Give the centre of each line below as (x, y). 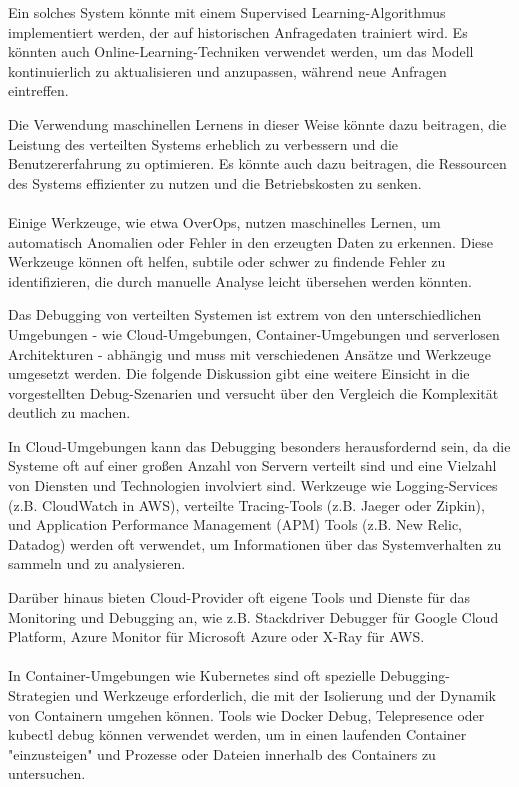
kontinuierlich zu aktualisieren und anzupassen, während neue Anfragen (227, 70)
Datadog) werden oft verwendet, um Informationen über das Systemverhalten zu (255, 543)
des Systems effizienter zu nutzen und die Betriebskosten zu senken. (215, 182)
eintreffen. (38, 90)
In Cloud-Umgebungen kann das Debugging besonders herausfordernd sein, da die (259, 445)
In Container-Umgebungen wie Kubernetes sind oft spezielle (192, 675)
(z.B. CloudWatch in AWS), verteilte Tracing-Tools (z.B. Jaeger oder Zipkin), (246, 504)
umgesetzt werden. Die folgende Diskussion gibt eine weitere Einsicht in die (239, 373)
